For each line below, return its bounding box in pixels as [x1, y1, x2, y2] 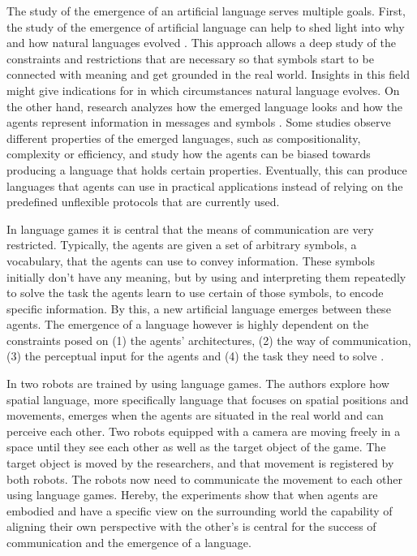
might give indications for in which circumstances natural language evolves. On [6, 81, 400, 98]
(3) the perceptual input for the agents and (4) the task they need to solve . [6, 347, 385, 364]
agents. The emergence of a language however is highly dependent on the [6, 316, 369, 333]
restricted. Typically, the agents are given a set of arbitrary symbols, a [6, 236, 357, 253]
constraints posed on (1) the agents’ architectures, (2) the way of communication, [6, 331, 411, 348]
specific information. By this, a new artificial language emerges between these [6, 300, 391, 317]
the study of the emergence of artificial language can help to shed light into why [6, 18, 405, 35]
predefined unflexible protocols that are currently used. [6, 193, 280, 210]
